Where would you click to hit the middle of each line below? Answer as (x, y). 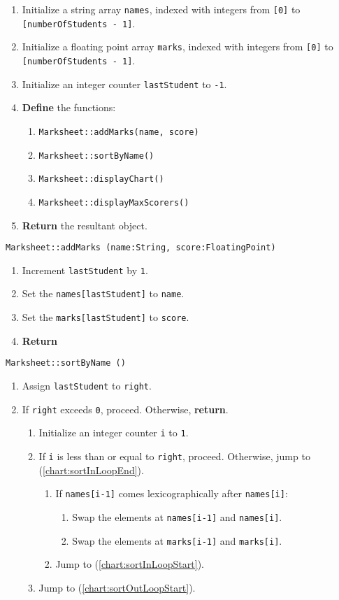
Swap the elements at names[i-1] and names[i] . (177, 516)
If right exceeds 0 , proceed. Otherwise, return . (125, 409)
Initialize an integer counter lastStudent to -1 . (124, 84)
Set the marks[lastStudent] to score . (106, 317)
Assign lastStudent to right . (87, 385)
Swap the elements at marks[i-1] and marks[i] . (177, 540)
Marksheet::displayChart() (101, 179)
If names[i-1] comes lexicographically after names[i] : (172, 493)
